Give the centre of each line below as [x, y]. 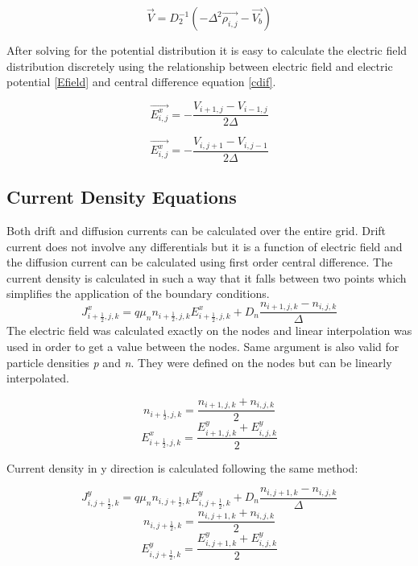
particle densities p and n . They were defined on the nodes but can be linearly [199, 362]
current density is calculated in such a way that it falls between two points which [207, 277]
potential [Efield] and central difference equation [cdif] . [141, 82]
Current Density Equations [122, 197]
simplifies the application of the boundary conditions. [138, 293]
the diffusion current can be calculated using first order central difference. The [200, 262]
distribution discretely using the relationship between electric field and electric [200, 66]
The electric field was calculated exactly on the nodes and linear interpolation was [209, 331]
